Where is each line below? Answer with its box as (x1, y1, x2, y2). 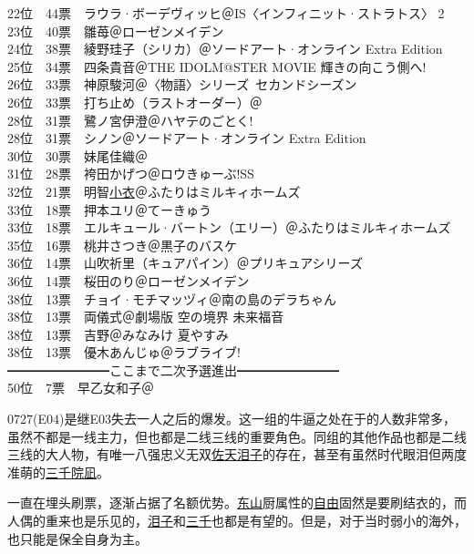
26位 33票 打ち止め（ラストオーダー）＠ (7, 92, 263, 111)
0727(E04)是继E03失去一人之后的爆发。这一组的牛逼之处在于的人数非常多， (7, 409, 456, 428)
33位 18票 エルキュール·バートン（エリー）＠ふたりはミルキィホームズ (7, 218, 451, 237)
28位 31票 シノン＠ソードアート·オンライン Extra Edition (7, 128, 366, 148)
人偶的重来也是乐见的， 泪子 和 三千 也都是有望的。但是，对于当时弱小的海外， (7, 511, 467, 530)
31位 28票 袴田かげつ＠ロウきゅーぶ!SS (7, 164, 254, 183)
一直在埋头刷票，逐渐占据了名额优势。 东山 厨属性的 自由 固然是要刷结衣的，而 (7, 493, 467, 512)
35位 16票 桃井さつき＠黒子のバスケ (7, 235, 237, 254)
